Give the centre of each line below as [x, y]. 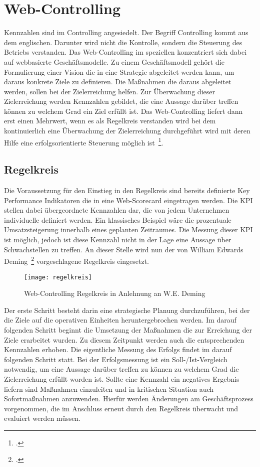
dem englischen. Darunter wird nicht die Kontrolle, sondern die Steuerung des [123, 42]
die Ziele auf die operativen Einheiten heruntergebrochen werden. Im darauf [120, 320]
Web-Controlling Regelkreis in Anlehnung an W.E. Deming [115, 293]
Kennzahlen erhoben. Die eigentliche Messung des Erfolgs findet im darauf [118, 349]
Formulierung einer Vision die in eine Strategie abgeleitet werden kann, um [119, 71]
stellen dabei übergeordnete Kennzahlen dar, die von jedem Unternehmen [117, 210]
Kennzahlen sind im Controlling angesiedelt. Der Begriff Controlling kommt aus [126, 32]
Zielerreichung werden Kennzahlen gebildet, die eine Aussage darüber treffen [121, 101]
